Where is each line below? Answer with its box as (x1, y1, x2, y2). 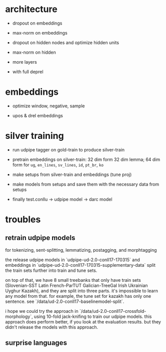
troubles (5, 214, 41, 225)
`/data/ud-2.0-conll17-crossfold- (79, 308, 146, 314)
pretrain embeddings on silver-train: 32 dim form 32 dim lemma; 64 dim (12, 156, 160, 162)
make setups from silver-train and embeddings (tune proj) (12, 171, 132, 178)
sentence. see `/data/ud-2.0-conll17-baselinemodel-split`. (5, 298, 124, 304)
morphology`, (5, 313, 33, 319)
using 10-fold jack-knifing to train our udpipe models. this (34, 313, 152, 319)
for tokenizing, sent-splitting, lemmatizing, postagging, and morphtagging (5, 247, 157, 253)
